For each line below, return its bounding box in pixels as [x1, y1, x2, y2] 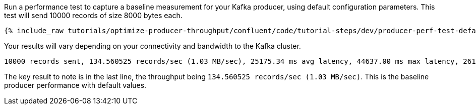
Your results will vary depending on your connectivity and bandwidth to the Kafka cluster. [4, 42, 301, 50]
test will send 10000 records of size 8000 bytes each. [4, 11, 183, 20]
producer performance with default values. [4, 81, 147, 89]
